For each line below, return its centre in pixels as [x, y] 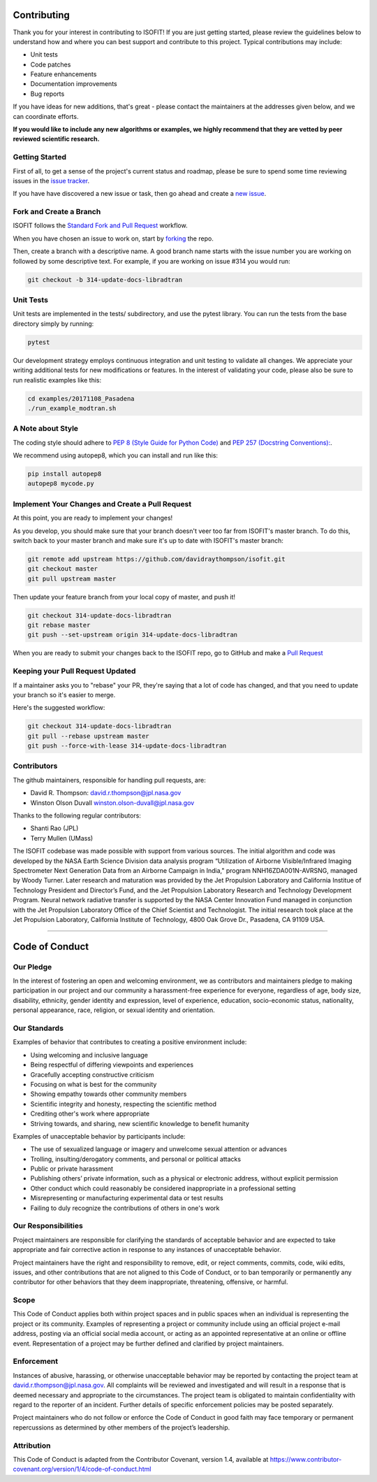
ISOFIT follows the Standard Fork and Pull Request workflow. [100, 226]
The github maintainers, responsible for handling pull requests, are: [109, 780]
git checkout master [62, 569]
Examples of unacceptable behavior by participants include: [99, 1136]
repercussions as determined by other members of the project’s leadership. [121, 1427]
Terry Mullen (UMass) [62, 838]
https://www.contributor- [306, 1459]
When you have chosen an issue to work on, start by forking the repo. [113, 238]
